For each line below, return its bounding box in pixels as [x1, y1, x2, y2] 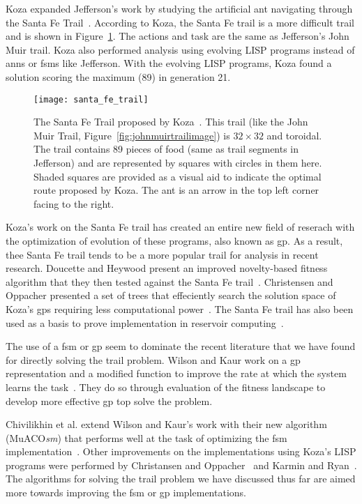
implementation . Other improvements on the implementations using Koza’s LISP [6, 444, 356, 459]
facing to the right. [33, 196, 114, 211]
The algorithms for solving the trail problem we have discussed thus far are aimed [6, 471, 356, 486]
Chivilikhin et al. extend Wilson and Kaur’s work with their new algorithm [6, 417, 327, 432]
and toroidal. [266, 128, 322, 142]
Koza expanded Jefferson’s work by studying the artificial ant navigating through [6, 1, 353, 15]
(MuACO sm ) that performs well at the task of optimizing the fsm [6, 430, 287, 445]
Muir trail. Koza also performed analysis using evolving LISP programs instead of [6, 42, 355, 56]
